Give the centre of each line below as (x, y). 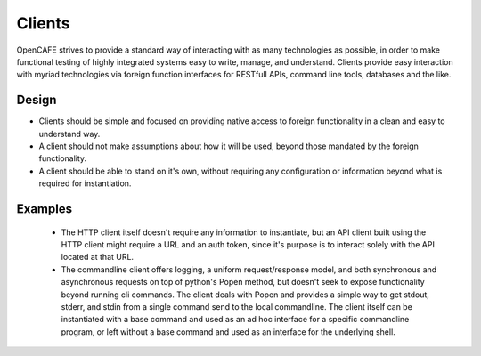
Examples (45, 209)
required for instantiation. (85, 183)
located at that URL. (97, 257)
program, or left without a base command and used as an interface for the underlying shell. (228, 332)
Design (37, 100)
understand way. (69, 133)
